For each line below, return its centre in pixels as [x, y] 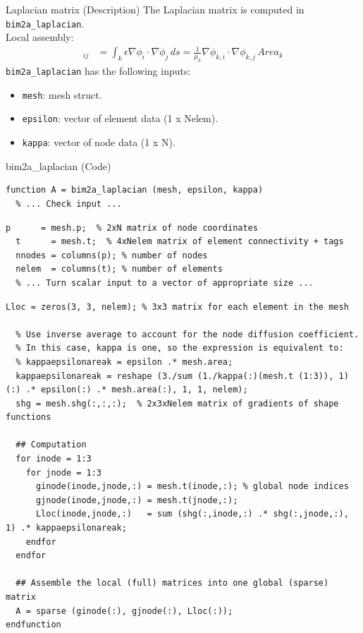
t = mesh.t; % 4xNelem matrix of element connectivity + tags [180, 242]
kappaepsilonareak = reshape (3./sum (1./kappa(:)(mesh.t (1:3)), [175, 376]
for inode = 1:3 [54, 459]
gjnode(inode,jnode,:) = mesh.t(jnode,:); [137, 500]
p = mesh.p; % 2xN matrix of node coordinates [132, 228]
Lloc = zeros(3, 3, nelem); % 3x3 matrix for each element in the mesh [177, 307]
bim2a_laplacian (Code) [59, 165]
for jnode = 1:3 [64, 472]
